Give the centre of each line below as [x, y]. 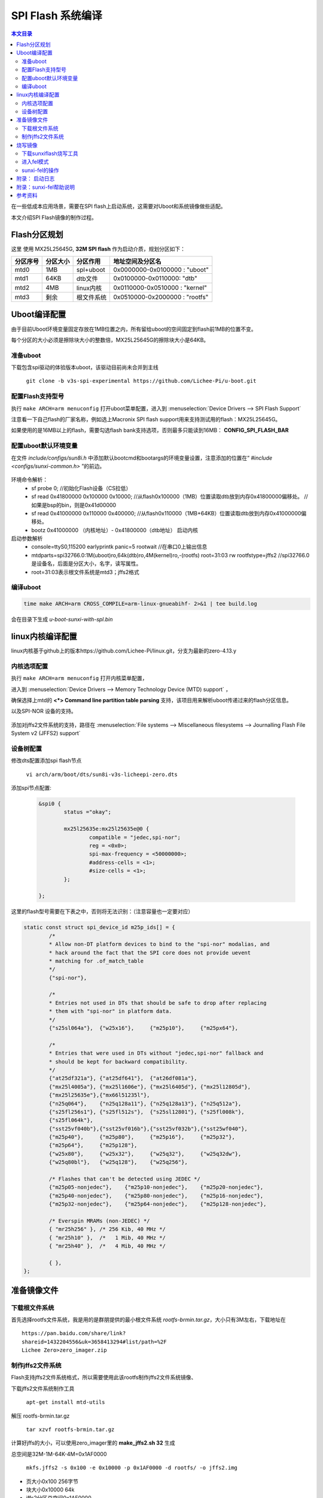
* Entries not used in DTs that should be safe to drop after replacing [158, 1003]
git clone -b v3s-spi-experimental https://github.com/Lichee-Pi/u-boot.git [141, 381]
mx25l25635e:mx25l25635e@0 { [106, 829]
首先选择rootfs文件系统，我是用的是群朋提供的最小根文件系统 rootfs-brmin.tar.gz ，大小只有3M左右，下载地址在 [149, 1320]
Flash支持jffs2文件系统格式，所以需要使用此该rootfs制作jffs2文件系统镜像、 [104, 1378]
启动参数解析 [27, 539]
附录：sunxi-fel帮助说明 [45, 187]
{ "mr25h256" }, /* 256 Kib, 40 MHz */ [107, 1229]
